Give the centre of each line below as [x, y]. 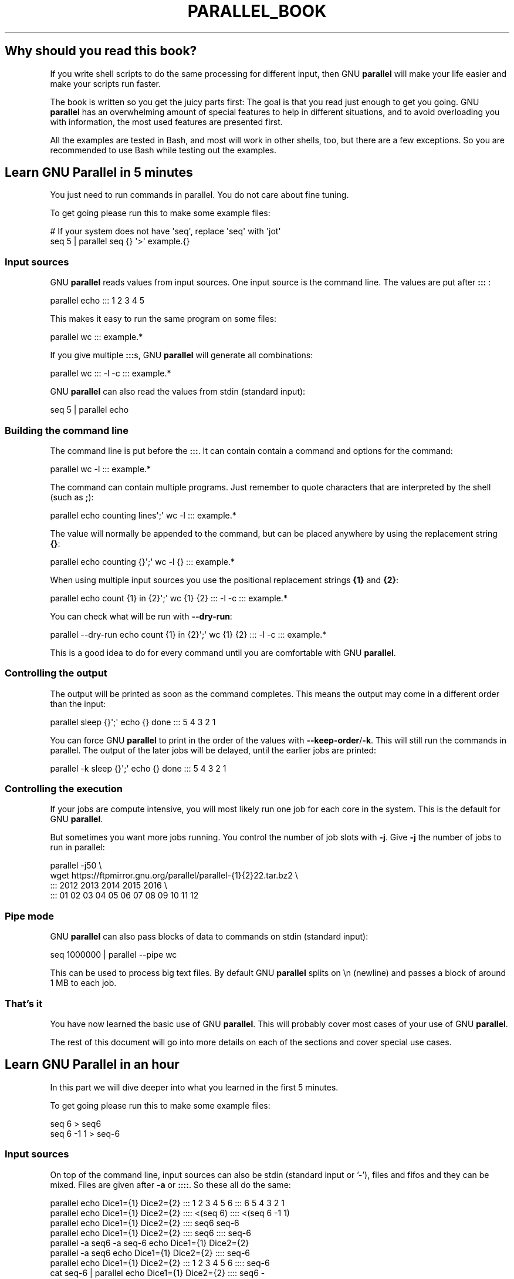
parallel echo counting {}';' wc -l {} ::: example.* [142, 561]
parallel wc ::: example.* [97, 337]
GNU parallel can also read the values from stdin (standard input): [178, 392]
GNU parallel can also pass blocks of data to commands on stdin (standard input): [209, 937]
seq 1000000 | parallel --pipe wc [114, 955]
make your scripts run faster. [105, 83]
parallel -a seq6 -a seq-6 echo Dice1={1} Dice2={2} [150, 1243]
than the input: [78, 704]
